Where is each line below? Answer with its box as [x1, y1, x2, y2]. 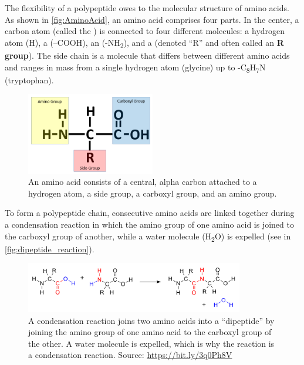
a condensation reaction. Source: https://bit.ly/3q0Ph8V [28, 349, 232, 361]
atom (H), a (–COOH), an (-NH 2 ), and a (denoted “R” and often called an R [5, 36, 284, 50]
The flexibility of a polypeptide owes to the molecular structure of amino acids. [5, 2, 289, 13]
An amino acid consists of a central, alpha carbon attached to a [28, 175, 257, 188]
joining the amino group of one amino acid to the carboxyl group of [28, 326, 272, 338]
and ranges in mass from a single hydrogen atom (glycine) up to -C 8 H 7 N [5, 60, 266, 75]
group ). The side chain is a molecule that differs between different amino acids [5, 49, 290, 61]
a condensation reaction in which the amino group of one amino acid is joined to [5, 218, 294, 231]
